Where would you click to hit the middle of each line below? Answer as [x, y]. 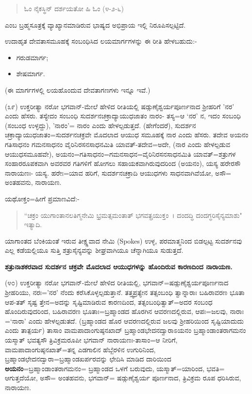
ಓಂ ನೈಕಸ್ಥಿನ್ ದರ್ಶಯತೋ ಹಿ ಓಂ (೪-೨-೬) [74, 8]
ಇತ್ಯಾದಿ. [33, 224]
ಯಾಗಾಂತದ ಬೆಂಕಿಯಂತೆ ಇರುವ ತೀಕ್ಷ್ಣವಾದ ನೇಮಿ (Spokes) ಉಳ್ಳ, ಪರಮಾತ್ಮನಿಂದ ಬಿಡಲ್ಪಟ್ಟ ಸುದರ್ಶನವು [124, 240]
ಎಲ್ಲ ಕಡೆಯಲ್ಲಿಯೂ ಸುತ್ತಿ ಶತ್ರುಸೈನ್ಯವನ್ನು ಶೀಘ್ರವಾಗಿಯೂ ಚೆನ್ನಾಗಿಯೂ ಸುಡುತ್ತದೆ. [94, 250]
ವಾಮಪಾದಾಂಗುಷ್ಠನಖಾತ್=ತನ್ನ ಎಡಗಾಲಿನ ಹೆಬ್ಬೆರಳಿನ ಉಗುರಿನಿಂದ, [80, 349]
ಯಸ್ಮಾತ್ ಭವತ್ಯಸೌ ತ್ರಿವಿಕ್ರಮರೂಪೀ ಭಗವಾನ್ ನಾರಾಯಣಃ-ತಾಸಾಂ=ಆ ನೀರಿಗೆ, [91, 340]
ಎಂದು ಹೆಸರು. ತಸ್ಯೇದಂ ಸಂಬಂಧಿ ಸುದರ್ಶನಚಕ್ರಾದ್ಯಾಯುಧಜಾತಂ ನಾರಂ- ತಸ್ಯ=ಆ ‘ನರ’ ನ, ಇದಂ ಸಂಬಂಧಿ [123, 116]
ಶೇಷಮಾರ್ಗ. [31, 74]
